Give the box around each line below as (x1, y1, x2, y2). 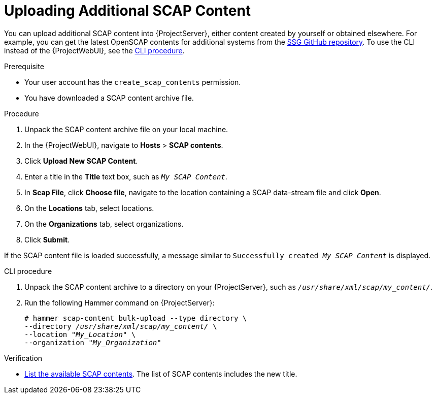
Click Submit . (24, 235, 70, 244)
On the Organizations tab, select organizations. (24, 219, 184, 228)
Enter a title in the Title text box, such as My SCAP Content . (24, 172, 227, 181)
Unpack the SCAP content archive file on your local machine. (24, 125, 228, 134)
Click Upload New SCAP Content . (24, 156, 138, 165)
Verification (4, 353, 43, 362)
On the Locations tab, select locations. (24, 203, 154, 212)
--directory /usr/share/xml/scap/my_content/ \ (24, 322, 217, 330)
